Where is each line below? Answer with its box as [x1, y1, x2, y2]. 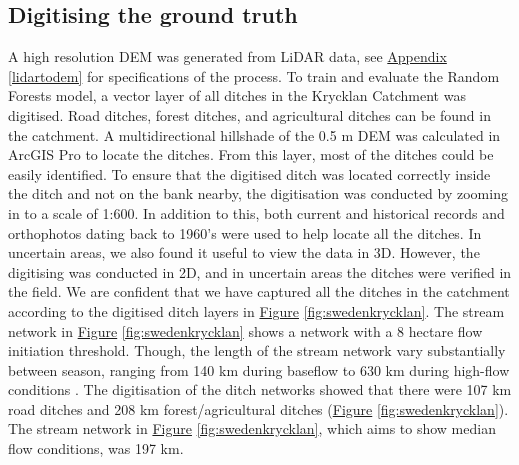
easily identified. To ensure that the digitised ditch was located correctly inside [8, 163, 491, 184]
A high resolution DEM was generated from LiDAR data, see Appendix [8, 46, 447, 67]
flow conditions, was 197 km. [8, 438, 184, 459]
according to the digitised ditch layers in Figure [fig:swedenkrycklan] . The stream [8, 300, 505, 321]
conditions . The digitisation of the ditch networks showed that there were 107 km [8, 379, 512, 400]
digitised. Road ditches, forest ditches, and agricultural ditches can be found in [8, 104, 491, 125]
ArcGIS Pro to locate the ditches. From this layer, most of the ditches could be [8, 144, 494, 165]
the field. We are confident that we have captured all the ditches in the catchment [8, 281, 510, 302]
